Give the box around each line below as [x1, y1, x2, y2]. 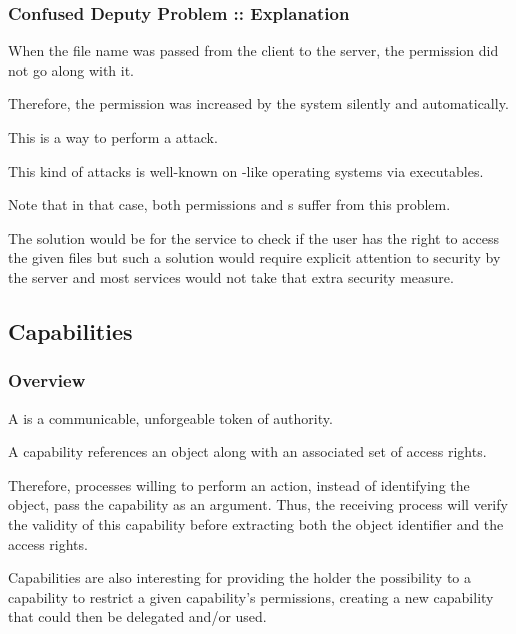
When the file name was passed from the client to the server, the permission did [8, 40, 499, 61]
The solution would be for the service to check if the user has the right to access [8, 227, 499, 248]
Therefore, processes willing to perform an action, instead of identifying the [8, 474, 470, 495]
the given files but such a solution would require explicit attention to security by [8, 247, 501, 268]
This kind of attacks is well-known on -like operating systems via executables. [8, 160, 484, 181]
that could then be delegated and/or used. [8, 606, 267, 627]
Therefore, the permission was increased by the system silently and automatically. [8, 93, 509, 114]
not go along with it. [8, 59, 135, 80]
